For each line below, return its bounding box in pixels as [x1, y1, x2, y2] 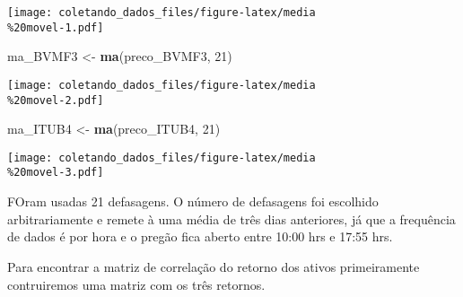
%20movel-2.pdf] [7, 93, 104, 107]
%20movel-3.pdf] [7, 166, 104, 179]
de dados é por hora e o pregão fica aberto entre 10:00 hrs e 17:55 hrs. [7, 227, 393, 246]
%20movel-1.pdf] [7, 21, 104, 34]
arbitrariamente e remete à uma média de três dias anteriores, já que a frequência [7, 209, 456, 228]
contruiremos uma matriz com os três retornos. [7, 275, 266, 293]
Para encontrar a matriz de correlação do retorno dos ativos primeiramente [7, 257, 420, 275]
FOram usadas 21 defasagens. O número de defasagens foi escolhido [7, 192, 379, 211]
